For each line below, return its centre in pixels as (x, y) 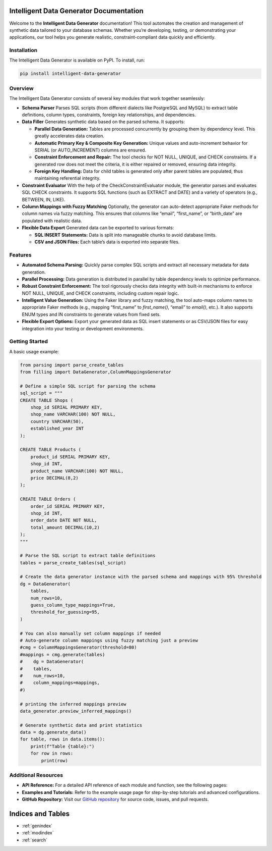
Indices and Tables (40, 813)
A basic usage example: (34, 351)
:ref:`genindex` (37, 826)
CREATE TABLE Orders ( (48, 499)
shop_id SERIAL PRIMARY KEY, (66, 407)
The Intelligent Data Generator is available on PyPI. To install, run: (77, 60)
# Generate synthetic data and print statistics (81, 725)
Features (20, 255)
